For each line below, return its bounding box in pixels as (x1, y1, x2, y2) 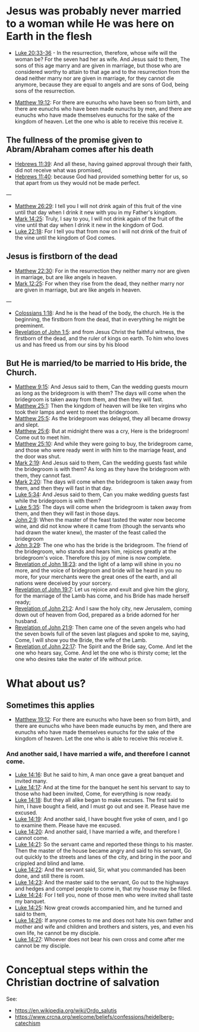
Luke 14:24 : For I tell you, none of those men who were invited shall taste (14, 891, 194, 898)
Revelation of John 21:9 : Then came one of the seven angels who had (14, 624, 186, 631)
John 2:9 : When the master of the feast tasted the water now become (14, 516, 186, 523)
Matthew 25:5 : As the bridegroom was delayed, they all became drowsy (14, 415, 191, 422)
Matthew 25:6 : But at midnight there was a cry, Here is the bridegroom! (14, 427, 189, 435)
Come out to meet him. (14, 434, 71, 441)
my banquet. (14, 897, 46, 904)
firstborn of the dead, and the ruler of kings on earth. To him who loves (14, 334, 189, 342)
